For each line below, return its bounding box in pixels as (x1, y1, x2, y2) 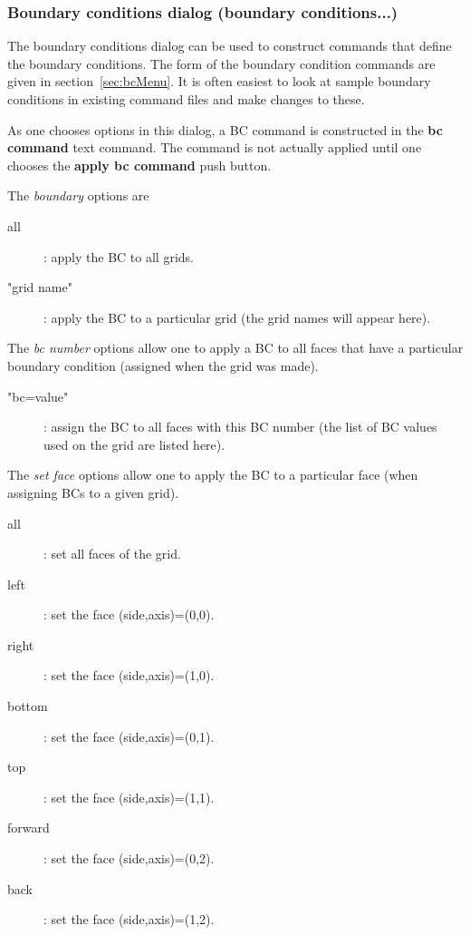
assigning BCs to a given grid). (7, 482, 179, 502)
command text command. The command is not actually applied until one (7, 138, 422, 157)
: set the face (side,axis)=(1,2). (43, 910, 215, 929)
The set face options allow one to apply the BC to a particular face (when (7, 465, 418, 484)
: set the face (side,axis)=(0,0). (43, 605, 215, 624)
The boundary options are (7, 186, 149, 205)
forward (7, 818, 50, 837)
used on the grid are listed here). (43, 434, 225, 453)
